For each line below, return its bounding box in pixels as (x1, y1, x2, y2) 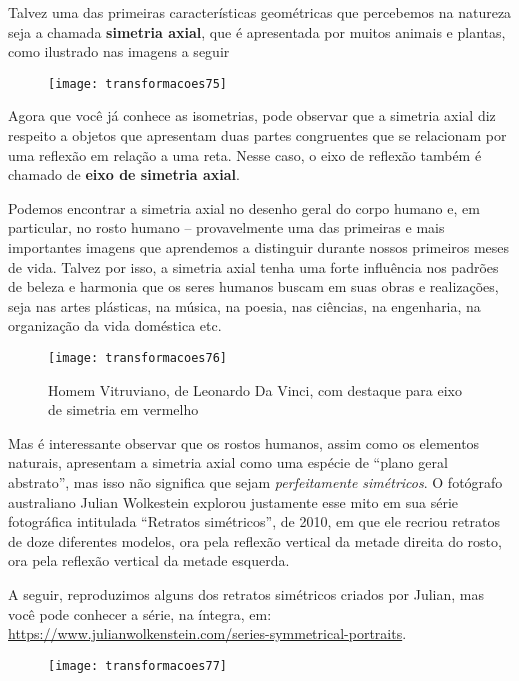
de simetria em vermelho (48, 399, 199, 420)
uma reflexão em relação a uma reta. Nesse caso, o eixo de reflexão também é (8, 144, 482, 165)
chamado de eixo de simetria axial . (8, 164, 240, 185)
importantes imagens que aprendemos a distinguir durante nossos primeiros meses (8, 237, 510, 257)
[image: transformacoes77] (48, 658, 227, 673)
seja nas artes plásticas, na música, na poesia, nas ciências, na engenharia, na (8, 295, 481, 316)
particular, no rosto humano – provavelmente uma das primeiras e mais (8, 217, 445, 238)
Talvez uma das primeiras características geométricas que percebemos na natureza (8, 2, 512, 22)
